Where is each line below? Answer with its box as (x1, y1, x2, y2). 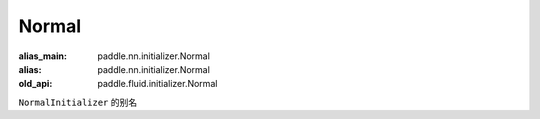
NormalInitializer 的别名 (18, 96, 138, 108)
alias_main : (18, 50, 67, 62)
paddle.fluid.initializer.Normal (97, 78, 218, 90)
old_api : (18, 78, 53, 90)
